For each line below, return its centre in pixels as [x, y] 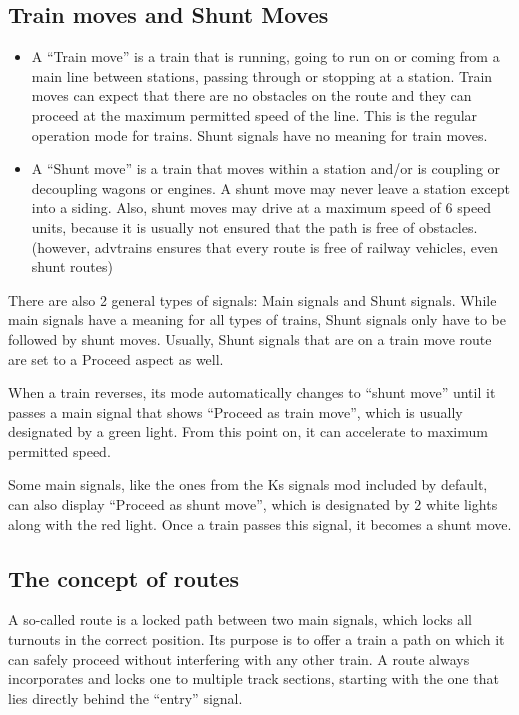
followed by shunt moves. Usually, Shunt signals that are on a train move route [250, 338]
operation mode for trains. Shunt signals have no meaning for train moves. [259, 134]
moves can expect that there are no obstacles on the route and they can [251, 95]
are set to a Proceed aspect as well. [116, 358]
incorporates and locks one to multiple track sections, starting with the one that [253, 678]
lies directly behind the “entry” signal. [125, 697]
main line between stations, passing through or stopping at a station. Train [262, 75]
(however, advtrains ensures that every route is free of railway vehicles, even [264, 246]
